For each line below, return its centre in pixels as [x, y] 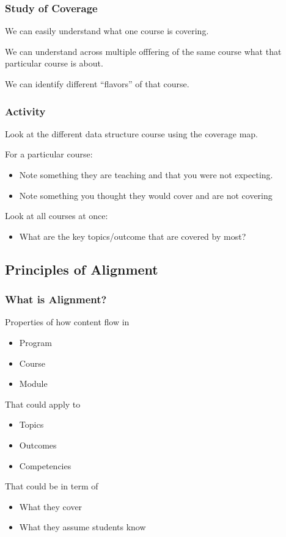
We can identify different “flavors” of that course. [97, 84]
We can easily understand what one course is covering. [107, 31]
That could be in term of [52, 486]
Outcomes [38, 445]
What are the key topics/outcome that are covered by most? [133, 236]
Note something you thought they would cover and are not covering [146, 195]
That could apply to [43, 404]
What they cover [51, 506]
